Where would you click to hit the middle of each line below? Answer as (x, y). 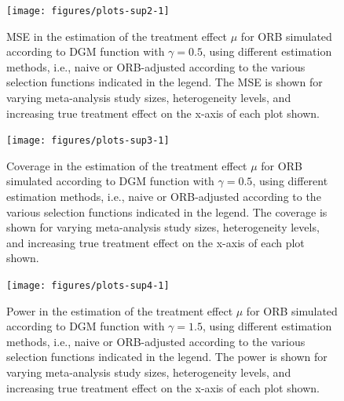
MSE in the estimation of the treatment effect (117, 36)
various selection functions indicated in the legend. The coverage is (167, 211)
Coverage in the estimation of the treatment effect (127, 165)
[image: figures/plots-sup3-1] (88, 141)
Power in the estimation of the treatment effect (120, 310)
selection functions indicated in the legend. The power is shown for (167, 357)
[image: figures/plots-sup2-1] (88, 11)
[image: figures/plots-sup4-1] (88, 286)
